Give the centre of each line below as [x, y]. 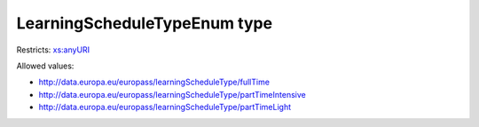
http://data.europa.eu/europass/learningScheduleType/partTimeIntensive [172, 94]
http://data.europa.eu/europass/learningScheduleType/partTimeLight [165, 107]
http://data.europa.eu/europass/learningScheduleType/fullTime [154, 82]
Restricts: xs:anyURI [53, 50]
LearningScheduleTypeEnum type [145, 23]
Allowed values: [45, 66]
